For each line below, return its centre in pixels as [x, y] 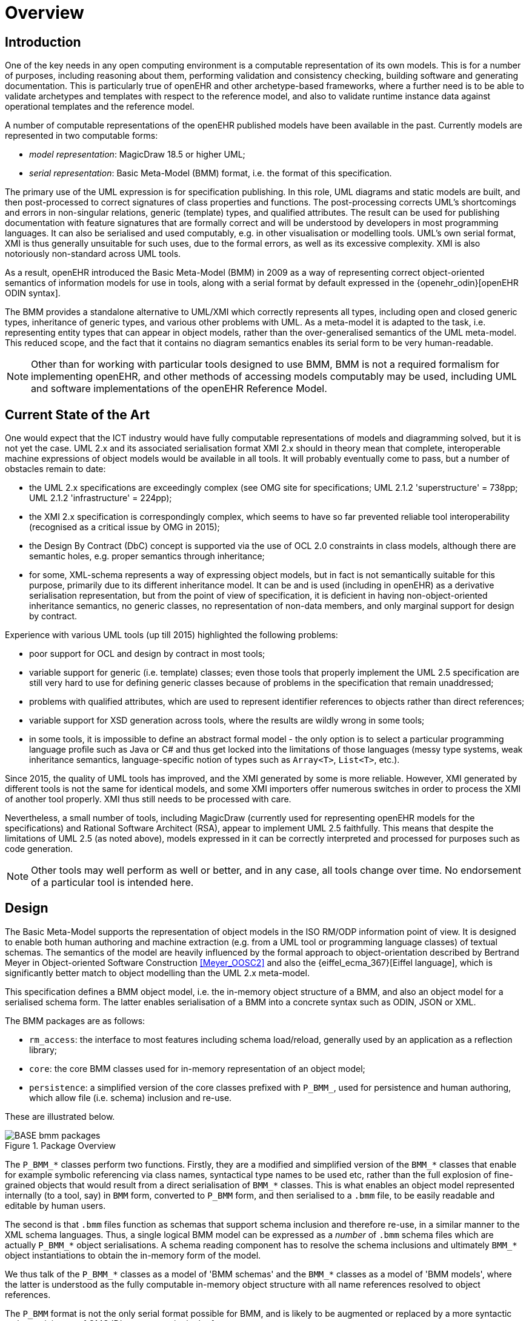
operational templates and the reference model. [100, 107]
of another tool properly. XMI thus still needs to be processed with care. [148, 799]
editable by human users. [55, 1205]
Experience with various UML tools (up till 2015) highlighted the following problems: [171, 635]
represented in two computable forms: [82, 136]
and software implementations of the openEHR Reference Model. [179, 389]
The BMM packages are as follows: [75, 1020]
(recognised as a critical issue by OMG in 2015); [125, 527]
